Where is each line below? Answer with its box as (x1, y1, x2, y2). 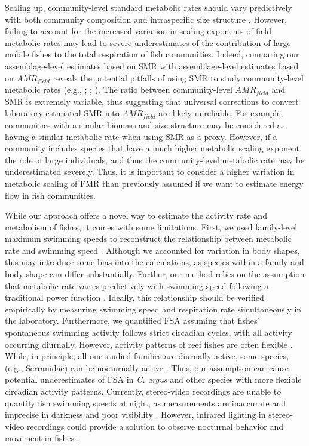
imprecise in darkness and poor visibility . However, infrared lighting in (5, 408, 266, 421)
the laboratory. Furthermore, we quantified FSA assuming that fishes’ (5, 314, 260, 327)
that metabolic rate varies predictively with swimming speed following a (5, 279, 269, 292)
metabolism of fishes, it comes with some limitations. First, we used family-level (5, 220, 298, 233)
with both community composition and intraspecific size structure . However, (5, 13, 287, 25)
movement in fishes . (5, 432, 79, 444)
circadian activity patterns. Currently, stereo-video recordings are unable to (5, 385, 282, 397)
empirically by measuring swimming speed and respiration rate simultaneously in (5, 302, 302, 315)
